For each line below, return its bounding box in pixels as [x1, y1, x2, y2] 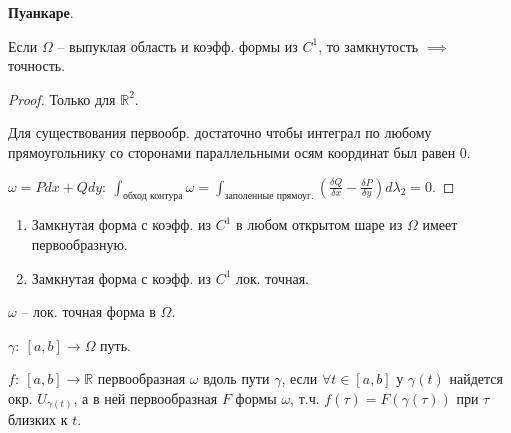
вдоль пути [203, 368, 270, 389]
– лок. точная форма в [21, 301, 156, 322]
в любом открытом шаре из [236, 214, 403, 235]
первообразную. [31, 233, 128, 254]
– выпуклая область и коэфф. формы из [57, 35, 298, 56]
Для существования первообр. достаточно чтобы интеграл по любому [8, 122, 432, 143]
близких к [8, 409, 68, 430]
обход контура [123, 191, 183, 202]
